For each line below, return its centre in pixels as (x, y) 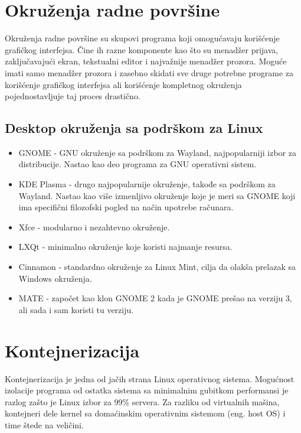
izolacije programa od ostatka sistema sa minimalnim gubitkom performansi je (147, 390)
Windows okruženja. (55, 278)
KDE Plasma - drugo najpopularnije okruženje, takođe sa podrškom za (147, 184)
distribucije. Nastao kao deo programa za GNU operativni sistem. (138, 164)
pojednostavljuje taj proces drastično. (73, 96)
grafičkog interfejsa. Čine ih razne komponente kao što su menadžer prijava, (142, 49)
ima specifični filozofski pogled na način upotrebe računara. (126, 207)
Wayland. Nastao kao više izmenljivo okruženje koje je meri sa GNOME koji (157, 195)
